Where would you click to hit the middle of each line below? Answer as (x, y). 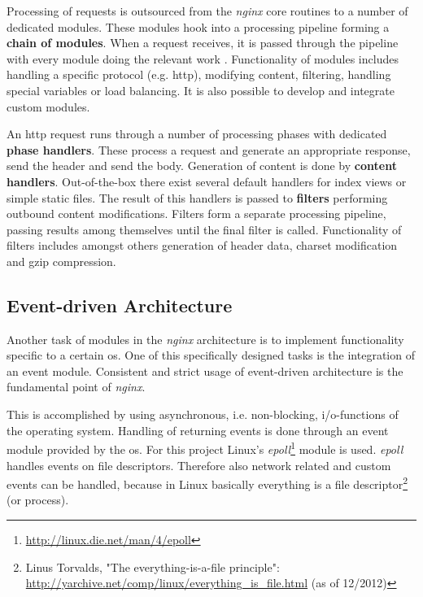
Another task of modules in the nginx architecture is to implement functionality (205, 339)
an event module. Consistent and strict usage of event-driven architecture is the (205, 370)
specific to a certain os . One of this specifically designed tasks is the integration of (211, 355)
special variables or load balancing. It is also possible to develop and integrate (201, 90)
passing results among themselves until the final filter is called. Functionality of (204, 229)
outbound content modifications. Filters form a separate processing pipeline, (196, 214)
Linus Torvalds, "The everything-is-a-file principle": (153, 566)
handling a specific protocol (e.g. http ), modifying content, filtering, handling (199, 74)
